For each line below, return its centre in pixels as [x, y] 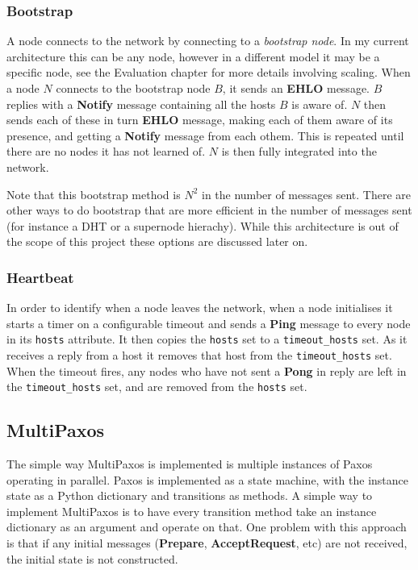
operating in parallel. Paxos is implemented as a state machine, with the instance [208, 479]
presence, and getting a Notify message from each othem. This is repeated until [205, 135]
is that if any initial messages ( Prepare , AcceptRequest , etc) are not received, [207, 543]
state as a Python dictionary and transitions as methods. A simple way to [190, 495]
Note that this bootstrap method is [94, 194]
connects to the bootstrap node [133, 88]
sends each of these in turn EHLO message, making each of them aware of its [200, 120]
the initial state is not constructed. [92, 558]
